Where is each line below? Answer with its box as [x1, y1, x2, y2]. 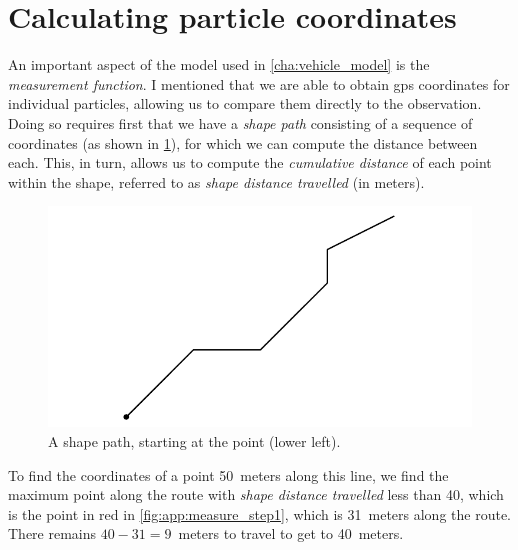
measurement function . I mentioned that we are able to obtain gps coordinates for [8, 73, 510, 94]
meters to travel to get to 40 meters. [178, 523, 404, 544]
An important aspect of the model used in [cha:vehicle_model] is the [8, 54, 430, 75]
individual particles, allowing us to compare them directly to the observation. [8, 93, 482, 114]
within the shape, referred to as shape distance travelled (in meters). [8, 171, 425, 192]
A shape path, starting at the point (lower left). [48, 431, 341, 451]
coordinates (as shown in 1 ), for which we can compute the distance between [8, 132, 478, 153]
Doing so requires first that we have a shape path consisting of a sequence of [8, 112, 473, 133]
